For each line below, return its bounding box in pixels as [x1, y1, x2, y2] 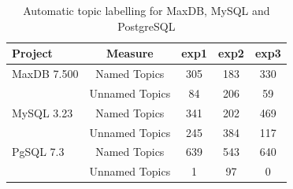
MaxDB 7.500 [12, 65, 79, 82]
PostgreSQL [117, 17, 176, 34]
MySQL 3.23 [12, 104, 73, 120]
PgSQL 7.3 [12, 143, 65, 160]
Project [12, 45, 53, 61]
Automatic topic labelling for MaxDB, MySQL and [23, 2, 270, 18]
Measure [106, 45, 154, 61]
